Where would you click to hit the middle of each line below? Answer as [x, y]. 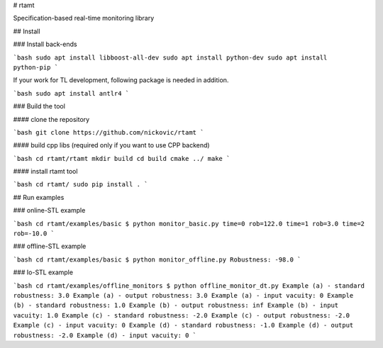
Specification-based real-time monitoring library [84, 18]
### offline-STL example [50, 246]
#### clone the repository [51, 119]
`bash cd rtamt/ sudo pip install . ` [81, 185]
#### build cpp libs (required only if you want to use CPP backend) [111, 145]
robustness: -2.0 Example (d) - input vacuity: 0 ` [105, 335]
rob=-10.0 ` [34, 234]
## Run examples [39, 197]
